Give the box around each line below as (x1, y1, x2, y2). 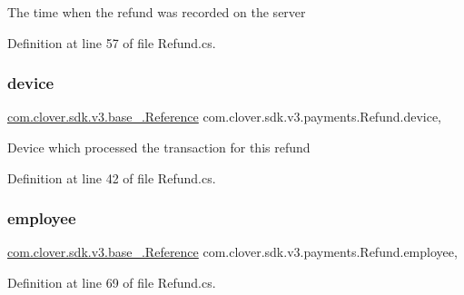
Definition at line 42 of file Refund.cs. (7, 168, 216, 187)
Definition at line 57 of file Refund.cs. (7, 33, 216, 52)
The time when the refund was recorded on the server (7, 3, 306, 21)
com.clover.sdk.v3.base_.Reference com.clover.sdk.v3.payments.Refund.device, (7, 107, 441, 126)
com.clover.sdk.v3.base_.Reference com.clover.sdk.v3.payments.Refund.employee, (7, 242, 458, 261)
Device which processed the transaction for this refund (7, 138, 311, 156)
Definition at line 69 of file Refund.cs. (7, 273, 216, 291)
